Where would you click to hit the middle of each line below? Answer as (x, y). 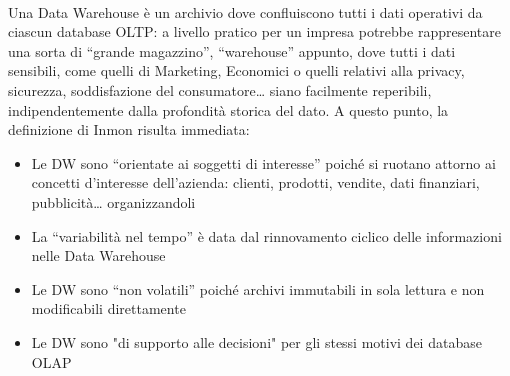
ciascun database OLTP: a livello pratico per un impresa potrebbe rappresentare (254, 31)
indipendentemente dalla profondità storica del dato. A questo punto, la (228, 109)
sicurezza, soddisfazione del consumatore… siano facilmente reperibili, (220, 89)
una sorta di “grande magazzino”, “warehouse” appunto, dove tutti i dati (232, 50)
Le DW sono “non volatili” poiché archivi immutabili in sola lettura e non (258, 288)
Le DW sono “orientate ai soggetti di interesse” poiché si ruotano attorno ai (263, 162)
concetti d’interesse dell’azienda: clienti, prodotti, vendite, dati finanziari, (255, 182)
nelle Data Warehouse (98, 255)
